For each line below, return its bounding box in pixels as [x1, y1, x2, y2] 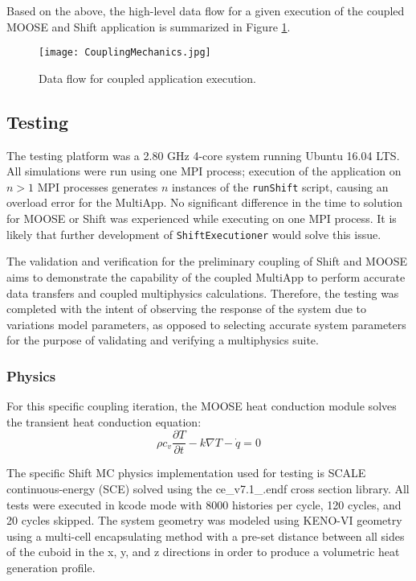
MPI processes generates [37, 178, 158, 195]
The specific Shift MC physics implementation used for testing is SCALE [6, 464, 366, 481]
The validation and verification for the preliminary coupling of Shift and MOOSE [6, 253, 408, 270]
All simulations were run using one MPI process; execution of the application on [6, 163, 402, 179]
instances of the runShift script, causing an [171, 178, 389, 195]
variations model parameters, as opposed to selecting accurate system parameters [6, 315, 406, 332]
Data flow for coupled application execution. [39, 69, 256, 86]
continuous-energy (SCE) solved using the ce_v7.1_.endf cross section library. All [6, 480, 410, 497]
